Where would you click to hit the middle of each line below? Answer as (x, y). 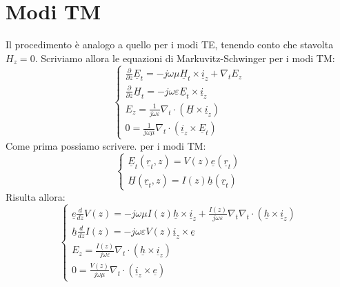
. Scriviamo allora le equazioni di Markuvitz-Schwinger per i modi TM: (185, 58)
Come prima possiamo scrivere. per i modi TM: (106, 145)
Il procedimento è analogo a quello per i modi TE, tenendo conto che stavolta (170, 44)
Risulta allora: (36, 196)
